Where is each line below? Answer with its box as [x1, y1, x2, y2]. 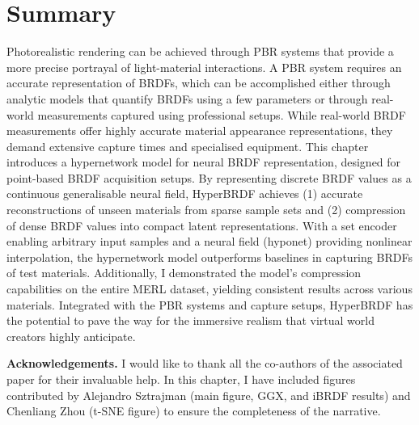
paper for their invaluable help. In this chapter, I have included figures [6, 371, 356, 387]
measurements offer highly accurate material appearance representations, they [6, 122, 393, 139]
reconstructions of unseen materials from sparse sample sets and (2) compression [6, 201, 406, 218]
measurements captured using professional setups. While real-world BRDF [37, 106, 406, 123]
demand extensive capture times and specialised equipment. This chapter [6, 137, 369, 154]
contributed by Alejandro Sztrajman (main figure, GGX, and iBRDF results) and [6, 386, 411, 403]
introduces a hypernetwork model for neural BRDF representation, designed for [6, 154, 401, 170]
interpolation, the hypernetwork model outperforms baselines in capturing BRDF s [6, 248, 413, 265]
